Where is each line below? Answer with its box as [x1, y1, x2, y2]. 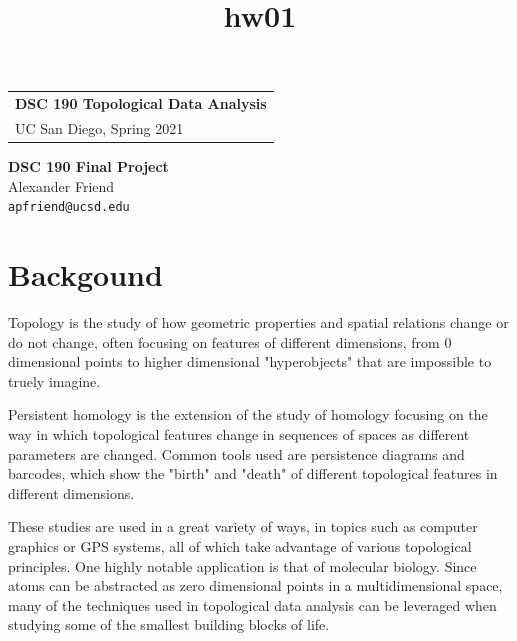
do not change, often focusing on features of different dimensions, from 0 [8, 331, 452, 352]
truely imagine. [8, 370, 101, 391]
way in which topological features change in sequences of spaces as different [8, 424, 470, 444]
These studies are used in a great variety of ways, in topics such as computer [8, 516, 478, 537]
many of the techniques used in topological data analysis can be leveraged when [8, 594, 497, 615]
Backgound [8, 254, 163, 295]
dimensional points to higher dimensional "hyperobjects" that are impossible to [8, 351, 492, 372]
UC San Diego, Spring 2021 [15, 117, 184, 138]
